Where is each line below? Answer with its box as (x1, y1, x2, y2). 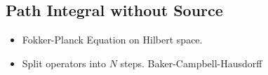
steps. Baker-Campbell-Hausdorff (120, 55, 262, 70)
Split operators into (22, 55, 106, 70)
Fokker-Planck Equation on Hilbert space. (22, 32, 203, 47)
